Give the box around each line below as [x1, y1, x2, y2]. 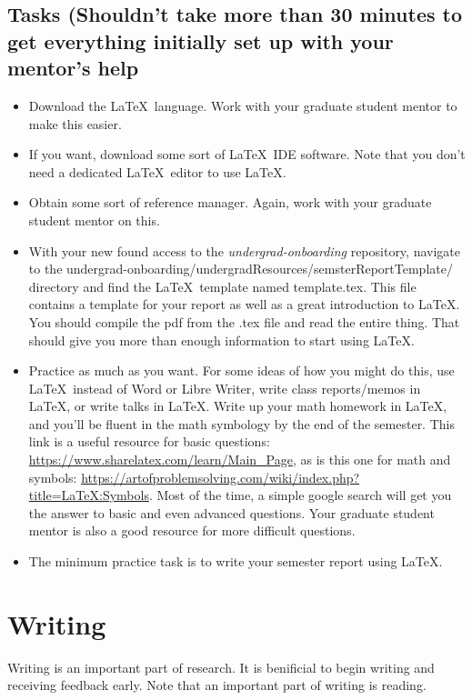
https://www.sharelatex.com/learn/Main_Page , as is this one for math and [28, 450, 451, 469]
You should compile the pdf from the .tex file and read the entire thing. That [28, 312, 460, 331]
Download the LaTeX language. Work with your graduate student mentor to [28, 95, 457, 115]
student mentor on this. [28, 210, 160, 229]
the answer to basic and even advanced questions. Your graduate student [28, 503, 435, 522]
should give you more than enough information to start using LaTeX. [28, 330, 415, 349]
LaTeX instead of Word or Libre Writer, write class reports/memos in [28, 378, 421, 397]
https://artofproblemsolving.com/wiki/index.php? [81, 467, 360, 486]
